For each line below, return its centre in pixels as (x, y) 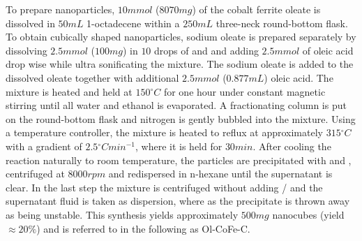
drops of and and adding (206, 50)
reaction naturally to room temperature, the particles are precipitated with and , (179, 160)
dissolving (27, 50)
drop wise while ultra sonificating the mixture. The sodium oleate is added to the (180, 64)
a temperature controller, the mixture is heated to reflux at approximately (164, 132)
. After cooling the (292, 146)
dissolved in (30, 23)
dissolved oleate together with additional (92, 77)
